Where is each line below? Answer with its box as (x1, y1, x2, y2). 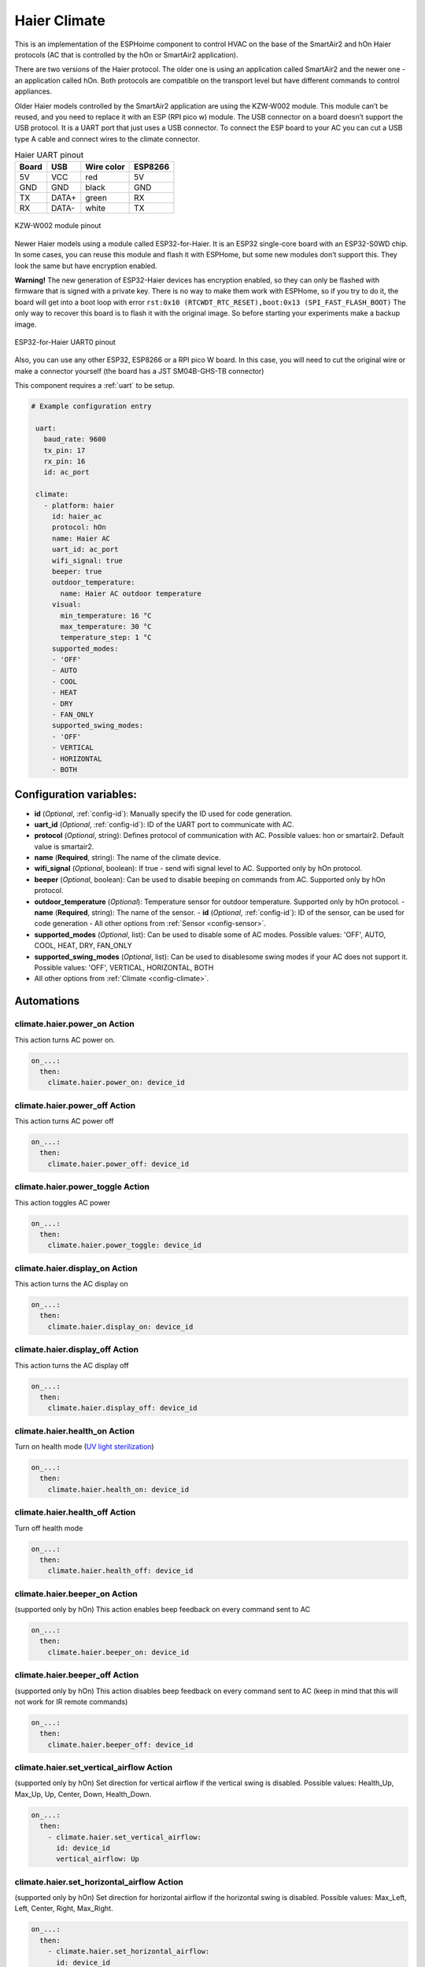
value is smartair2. (34, 842, 94, 851)
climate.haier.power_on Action (14, 1019, 135, 1030)
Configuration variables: (14, 788, 138, 802)
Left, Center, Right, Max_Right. (14, 1904, 113, 1913)
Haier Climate (14, 12, 105, 29)
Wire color (85, 161, 125, 172)
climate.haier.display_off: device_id (47, 1404, 198, 1412)
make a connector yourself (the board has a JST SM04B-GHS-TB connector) (14, 366, 264, 375)
